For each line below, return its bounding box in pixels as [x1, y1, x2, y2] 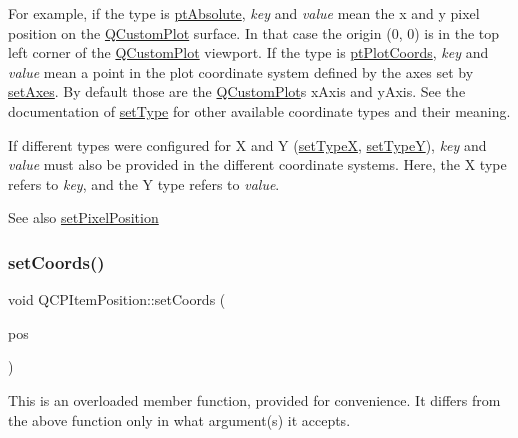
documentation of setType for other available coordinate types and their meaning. [8, 100, 511, 121]
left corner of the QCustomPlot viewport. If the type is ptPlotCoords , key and [8, 42, 489, 63]
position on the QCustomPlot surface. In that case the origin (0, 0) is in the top [8, 22, 500, 43]
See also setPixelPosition [8, 207, 159, 228]
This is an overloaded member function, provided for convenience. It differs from [8, 389, 501, 410]
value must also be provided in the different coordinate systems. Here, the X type [8, 154, 507, 175]
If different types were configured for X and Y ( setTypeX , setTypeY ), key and [8, 134, 487, 155]
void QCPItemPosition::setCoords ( [8, 289, 226, 310]
